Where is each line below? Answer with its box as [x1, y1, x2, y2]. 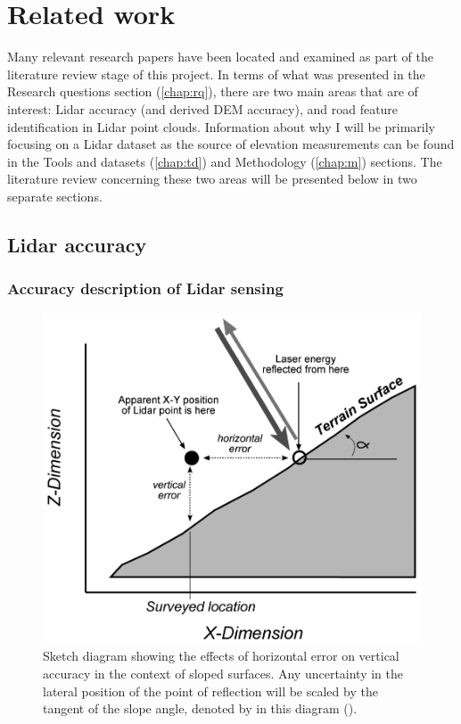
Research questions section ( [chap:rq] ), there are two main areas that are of [7, 82, 418, 101]
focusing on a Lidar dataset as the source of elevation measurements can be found [7, 135, 455, 153]
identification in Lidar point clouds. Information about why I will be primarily [7, 117, 436, 136]
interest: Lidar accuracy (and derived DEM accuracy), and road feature [7, 99, 399, 118]
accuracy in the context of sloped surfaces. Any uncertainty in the [43, 664, 404, 683]
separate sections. [7, 186, 103, 205]
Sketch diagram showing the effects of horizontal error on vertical [43, 646, 399, 665]
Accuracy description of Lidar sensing [7, 277, 284, 300]
